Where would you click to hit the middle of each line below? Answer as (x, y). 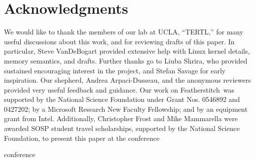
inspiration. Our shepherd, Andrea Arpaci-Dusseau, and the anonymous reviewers (127, 80)
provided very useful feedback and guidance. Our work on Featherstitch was (119, 89)
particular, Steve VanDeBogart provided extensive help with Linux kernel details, (127, 51)
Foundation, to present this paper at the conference (82, 138)
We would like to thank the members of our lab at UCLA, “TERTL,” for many (124, 32)
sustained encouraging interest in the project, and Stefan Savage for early (115, 70)
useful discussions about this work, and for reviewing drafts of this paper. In (119, 41)
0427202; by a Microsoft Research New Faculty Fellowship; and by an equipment (126, 109)
